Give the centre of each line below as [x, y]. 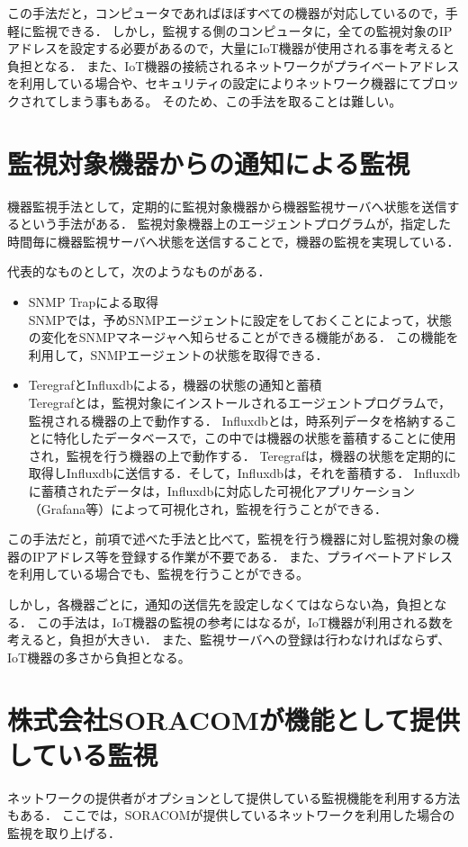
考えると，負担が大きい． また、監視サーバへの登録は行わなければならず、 [229, 640]
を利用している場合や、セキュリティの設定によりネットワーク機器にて [215, 83]
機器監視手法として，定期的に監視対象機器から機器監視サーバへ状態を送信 [227, 206]
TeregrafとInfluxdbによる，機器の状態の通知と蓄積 [175, 385]
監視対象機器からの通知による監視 [209, 162]
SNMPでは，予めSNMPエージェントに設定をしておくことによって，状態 [240, 319]
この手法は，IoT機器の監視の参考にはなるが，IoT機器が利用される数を [245, 622]
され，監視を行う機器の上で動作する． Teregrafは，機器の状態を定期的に [243, 455]
